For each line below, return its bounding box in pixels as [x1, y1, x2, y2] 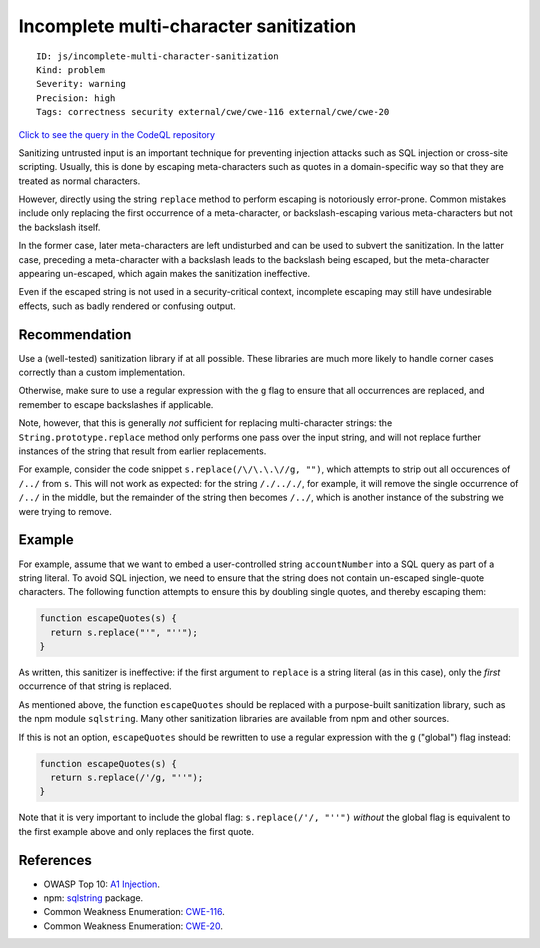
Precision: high [36, 92, 116, 104]
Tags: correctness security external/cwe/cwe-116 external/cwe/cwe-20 [36, 106, 390, 118]
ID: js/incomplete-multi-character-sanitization [36, 50, 279, 62]
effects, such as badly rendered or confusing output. [18, 300, 236, 312]
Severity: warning [36, 78, 127, 90]
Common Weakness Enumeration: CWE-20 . [43, 920, 224, 932]
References [18, 851, 92, 869]
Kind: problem [36, 64, 105, 75]
